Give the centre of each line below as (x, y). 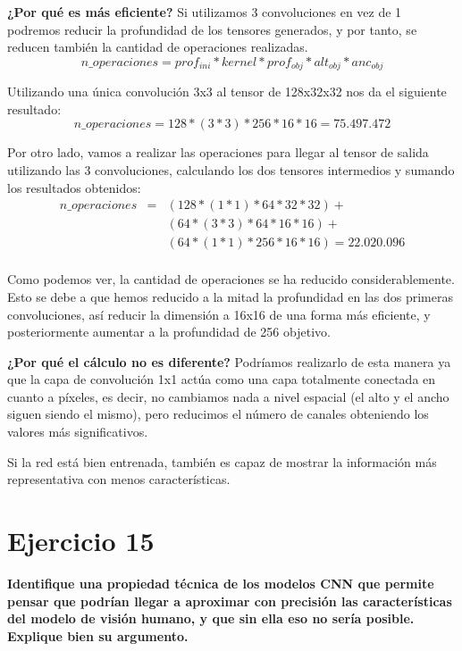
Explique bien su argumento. (98, 635)
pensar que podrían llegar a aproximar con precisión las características (230, 601)
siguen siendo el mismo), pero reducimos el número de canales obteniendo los (218, 414)
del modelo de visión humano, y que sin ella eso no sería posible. (211, 618)
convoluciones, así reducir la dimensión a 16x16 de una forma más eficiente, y (219, 314)
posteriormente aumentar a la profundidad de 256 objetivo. (169, 332)
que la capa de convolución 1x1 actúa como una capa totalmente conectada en (222, 379)
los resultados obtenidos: (74, 187)
